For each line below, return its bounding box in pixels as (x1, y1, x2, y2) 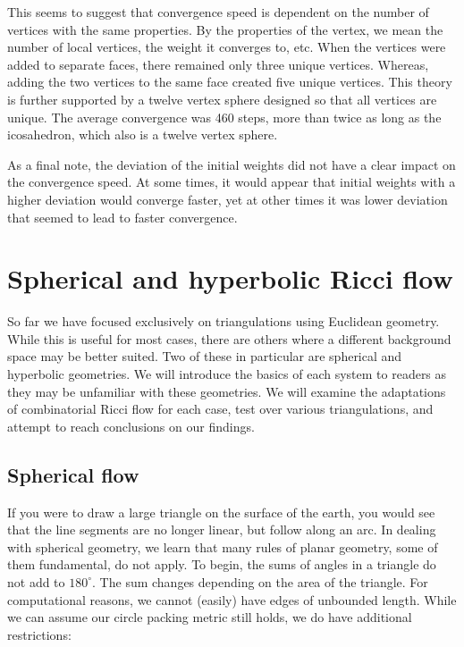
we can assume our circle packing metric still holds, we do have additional (7, 608, 412, 626)
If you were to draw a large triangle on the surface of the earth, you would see (7, 502, 435, 521)
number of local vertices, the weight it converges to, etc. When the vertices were (7, 38, 446, 56)
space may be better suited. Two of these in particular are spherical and (7, 347, 402, 366)
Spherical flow (7, 460, 139, 488)
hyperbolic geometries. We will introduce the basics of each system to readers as (7, 365, 447, 383)
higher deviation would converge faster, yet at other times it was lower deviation (7, 189, 448, 208)
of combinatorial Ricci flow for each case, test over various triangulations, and (7, 399, 434, 418)
